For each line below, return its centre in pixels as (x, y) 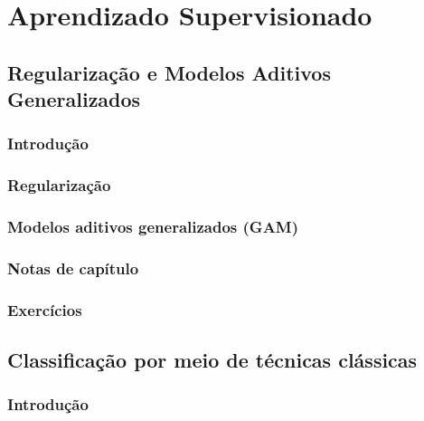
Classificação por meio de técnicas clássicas (212, 360)
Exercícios (45, 309)
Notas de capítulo (73, 268)
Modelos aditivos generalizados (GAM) (153, 227)
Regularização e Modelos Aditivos (169, 72)
